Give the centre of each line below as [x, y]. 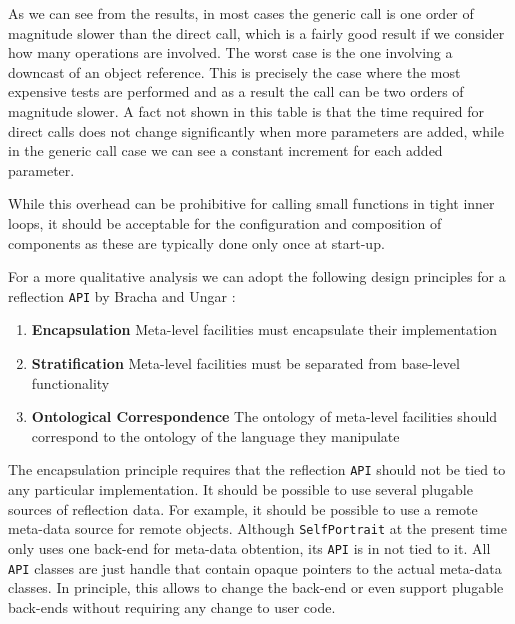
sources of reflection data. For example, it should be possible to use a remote [243, 508]
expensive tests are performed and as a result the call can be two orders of [236, 91]
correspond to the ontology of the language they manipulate [215, 435]
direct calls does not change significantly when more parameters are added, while [256, 130]
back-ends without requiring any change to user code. [172, 606]
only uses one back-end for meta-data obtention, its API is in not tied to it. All [249, 547]
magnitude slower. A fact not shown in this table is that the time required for [246, 110]
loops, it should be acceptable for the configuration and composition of [225, 222]
